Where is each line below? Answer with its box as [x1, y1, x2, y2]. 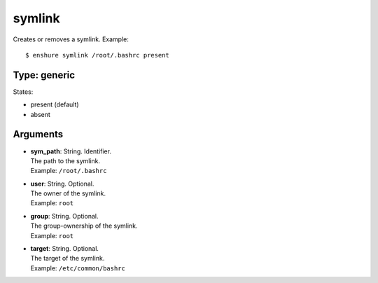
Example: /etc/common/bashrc [30, 263, 125, 272]
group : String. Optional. [30, 212, 99, 220]
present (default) [30, 100, 80, 109]
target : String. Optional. [30, 244, 99, 253]
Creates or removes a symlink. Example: [13, 35, 129, 43]
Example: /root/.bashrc [30, 167, 107, 175]
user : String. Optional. [30, 179, 94, 188]
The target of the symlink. [30, 254, 105, 263]
